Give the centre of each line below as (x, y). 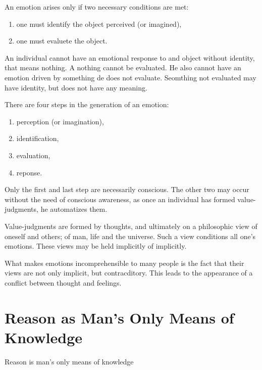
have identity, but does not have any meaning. (76, 87)
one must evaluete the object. (62, 41)
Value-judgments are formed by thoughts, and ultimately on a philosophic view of (131, 226)
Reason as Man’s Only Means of (119, 317)
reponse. (29, 172)
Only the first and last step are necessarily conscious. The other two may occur (127, 189)
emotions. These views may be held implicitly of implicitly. (96, 246)
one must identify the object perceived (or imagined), (99, 24)
